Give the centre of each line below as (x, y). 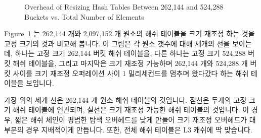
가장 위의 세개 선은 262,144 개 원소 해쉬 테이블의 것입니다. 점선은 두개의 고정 (125, 99)
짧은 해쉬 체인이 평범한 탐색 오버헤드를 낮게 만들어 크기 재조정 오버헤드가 (131, 119)
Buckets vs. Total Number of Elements (84, 16)
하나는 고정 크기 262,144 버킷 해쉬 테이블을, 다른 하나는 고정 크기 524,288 (130, 53)
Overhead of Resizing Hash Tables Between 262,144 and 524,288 (124, 7)
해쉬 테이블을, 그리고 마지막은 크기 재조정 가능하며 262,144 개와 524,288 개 (130, 63)
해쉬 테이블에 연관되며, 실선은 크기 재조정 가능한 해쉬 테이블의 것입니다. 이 (131, 110)
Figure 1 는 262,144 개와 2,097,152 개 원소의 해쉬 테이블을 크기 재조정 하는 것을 (129, 33)
